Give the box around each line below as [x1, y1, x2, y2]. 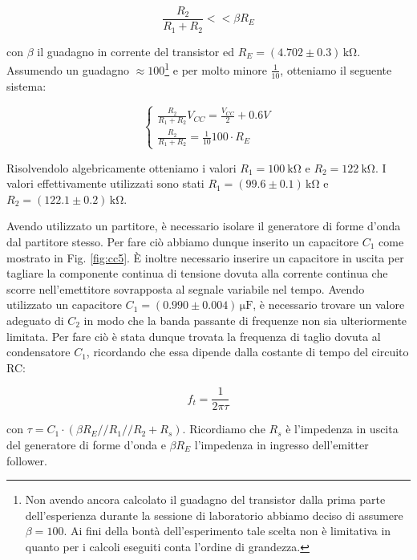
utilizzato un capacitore [6, 296, 122, 313]
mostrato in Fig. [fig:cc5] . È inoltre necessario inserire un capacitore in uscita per [6, 249, 404, 266]
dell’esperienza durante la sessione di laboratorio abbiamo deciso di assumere [25, 506, 403, 523]
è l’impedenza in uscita [285, 420, 399, 437]
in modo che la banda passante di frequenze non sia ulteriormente [83, 312, 407, 328]
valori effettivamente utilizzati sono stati [6, 175, 204, 192]
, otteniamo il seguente [280, 61, 392, 78]
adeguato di [6, 312, 64, 328]
